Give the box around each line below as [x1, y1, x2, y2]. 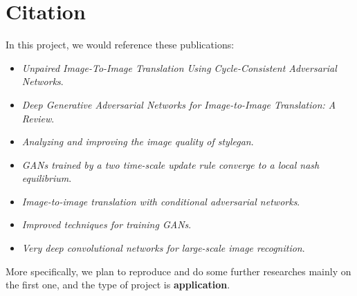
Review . [21, 111, 55, 125]
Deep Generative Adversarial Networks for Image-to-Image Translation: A [21, 97, 336, 111]
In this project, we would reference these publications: [6, 37, 235, 52]
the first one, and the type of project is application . [6, 277, 230, 292]
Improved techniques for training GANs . [21, 217, 192, 232]
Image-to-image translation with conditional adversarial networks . [21, 194, 300, 208]
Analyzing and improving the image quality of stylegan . [21, 134, 254, 149]
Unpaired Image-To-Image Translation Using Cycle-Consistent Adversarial [21, 60, 337, 75]
